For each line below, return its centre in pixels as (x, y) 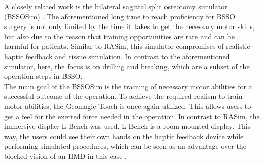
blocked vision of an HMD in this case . (65, 156)
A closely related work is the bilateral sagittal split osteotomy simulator (116, 6)
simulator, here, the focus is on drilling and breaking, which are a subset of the (127, 66)
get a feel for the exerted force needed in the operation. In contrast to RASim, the (132, 116)
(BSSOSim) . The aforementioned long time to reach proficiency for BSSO (120, 16)
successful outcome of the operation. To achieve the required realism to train (123, 96)
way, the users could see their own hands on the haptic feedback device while (124, 136)
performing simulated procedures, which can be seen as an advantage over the (125, 146)
